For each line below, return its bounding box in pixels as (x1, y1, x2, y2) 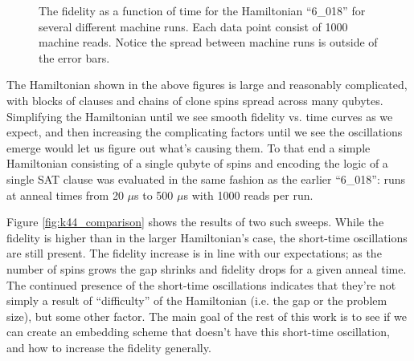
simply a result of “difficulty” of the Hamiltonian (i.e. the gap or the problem (6, 292, 387, 309)
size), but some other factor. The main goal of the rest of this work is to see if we (6, 307, 407, 324)
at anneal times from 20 (6, 186, 124, 203)
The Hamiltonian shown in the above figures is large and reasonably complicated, (6, 76, 408, 93)
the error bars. (39, 49, 110, 66)
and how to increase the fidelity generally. (6, 339, 211, 355)
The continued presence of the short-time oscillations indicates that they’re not (6, 276, 396, 293)
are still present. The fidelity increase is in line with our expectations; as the (6, 245, 382, 262)
